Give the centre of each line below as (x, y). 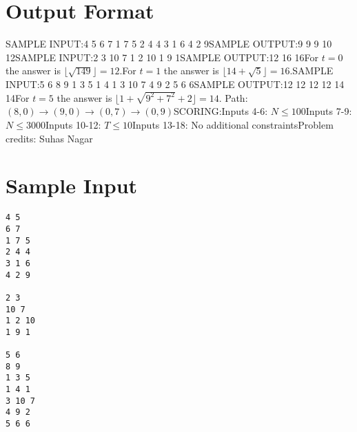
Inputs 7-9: (329, 111)
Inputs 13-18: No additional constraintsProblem (233, 124)
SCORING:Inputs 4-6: (221, 111)
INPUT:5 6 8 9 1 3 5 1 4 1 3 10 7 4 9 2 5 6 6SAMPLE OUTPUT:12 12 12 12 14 (175, 84)
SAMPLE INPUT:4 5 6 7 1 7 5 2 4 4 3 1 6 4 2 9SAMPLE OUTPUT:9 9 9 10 (169, 44)
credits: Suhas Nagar (49, 138)
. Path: (233, 97)
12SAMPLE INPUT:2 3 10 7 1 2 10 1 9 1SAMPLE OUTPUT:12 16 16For (162, 57)
